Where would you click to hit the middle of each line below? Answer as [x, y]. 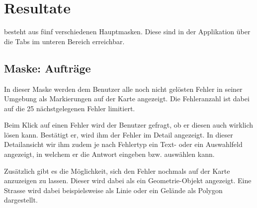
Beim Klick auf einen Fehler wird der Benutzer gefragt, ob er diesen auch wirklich [129, 125]
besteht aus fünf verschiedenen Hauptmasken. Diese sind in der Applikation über [127, 32]
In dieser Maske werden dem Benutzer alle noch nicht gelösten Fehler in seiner [123, 89]
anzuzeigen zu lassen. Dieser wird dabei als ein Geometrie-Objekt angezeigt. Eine [128, 180]
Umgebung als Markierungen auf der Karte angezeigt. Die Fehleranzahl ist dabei [127, 99]
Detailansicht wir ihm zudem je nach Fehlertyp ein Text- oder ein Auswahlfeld [123, 144]
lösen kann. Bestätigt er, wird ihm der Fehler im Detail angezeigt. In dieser [119, 134]
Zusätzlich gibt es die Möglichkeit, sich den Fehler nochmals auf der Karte [117, 171]
